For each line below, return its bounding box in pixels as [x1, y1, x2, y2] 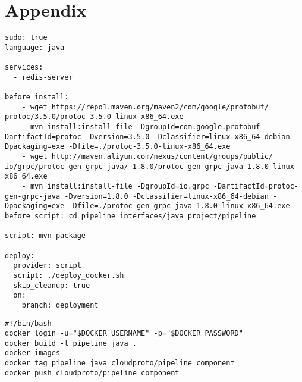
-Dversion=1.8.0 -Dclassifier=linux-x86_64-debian [64, 192, 269, 201]
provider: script [13, 261, 81, 270]
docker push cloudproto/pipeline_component [5, 368, 180, 377]
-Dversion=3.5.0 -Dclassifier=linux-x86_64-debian [86, 132, 290, 141]
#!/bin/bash [5, 319, 52, 328]
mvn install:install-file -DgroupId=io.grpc [30, 181, 209, 190]
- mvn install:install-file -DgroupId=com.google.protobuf [21, 123, 260, 131]
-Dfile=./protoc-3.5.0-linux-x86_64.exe [68, 142, 231, 151]
